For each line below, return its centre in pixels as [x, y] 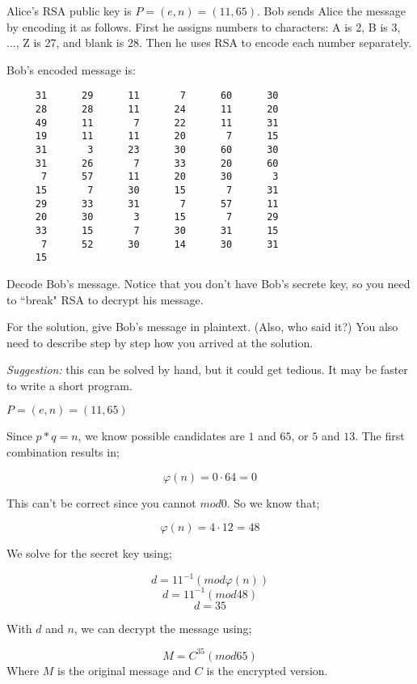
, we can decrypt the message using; [163, 628]
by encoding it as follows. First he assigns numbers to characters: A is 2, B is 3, [204, 26]
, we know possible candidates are [161, 436]
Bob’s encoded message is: [71, 69]
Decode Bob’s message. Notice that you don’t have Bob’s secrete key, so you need [208, 283]
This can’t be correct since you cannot [101, 502]
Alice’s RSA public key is [69, 11]
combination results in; [63, 452]
